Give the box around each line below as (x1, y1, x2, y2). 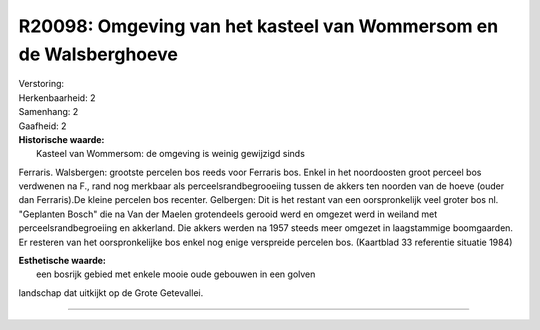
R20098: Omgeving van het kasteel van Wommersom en (18, 15, 499, 37)
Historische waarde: (18, 133, 105, 145)
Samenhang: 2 (18, 106, 79, 118)
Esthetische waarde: (18, 255, 107, 267)
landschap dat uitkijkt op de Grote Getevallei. (18, 286, 204, 299)
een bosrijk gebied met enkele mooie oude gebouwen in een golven (36, 268, 316, 280)
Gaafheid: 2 (18, 120, 67, 132)
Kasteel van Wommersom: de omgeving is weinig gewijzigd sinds (36, 148, 305, 160)
